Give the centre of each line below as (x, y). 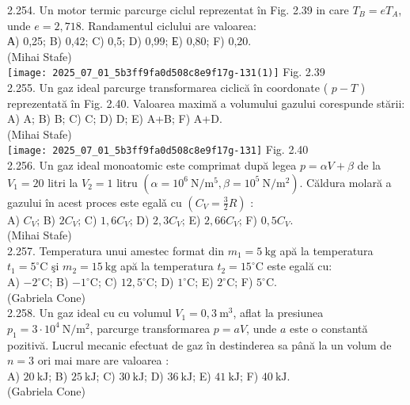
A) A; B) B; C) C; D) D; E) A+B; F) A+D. (115, 118)
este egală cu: (300, 266)
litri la (63, 182)
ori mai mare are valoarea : (103, 360)
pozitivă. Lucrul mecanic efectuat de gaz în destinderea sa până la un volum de (199, 344)
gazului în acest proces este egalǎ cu (95, 202)
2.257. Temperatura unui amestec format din (116, 250)
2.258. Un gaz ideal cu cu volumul (89, 313)
